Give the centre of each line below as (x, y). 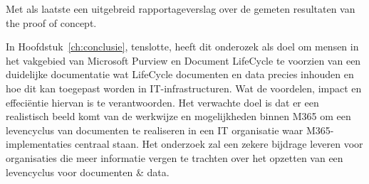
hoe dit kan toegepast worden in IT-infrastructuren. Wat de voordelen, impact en (184, 88)
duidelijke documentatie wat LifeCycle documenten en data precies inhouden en (180, 74)
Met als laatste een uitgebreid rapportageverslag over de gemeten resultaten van (181, 9)
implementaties (39, 144)
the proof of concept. (51, 22)
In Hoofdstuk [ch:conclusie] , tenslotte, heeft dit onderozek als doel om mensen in (182, 47)
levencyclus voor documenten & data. (88, 172)
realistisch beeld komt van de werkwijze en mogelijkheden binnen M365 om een (178, 116)
